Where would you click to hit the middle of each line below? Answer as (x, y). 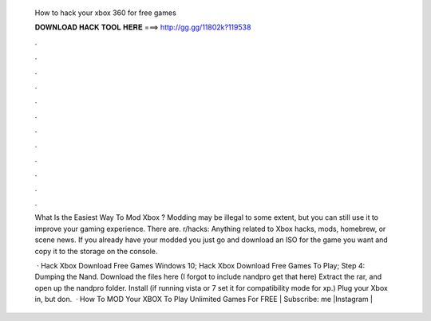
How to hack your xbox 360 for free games (106, 13)
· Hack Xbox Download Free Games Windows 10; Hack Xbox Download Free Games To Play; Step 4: (201, 266)
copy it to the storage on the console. (96, 251)
